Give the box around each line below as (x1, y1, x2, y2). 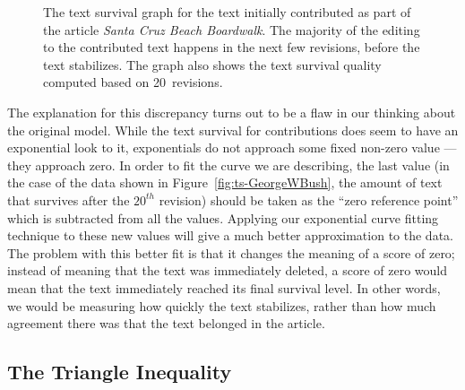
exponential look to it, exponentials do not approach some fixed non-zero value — (7, 138, 457, 157)
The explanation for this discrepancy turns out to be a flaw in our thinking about (7, 102, 456, 121)
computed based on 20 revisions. (43, 73, 223, 91)
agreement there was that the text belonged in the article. (7, 314, 325, 333)
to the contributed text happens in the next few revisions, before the (43, 38, 420, 56)
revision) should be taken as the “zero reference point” (159, 190, 459, 209)
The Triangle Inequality (7, 358, 232, 386)
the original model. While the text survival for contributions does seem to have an (7, 120, 459, 139)
